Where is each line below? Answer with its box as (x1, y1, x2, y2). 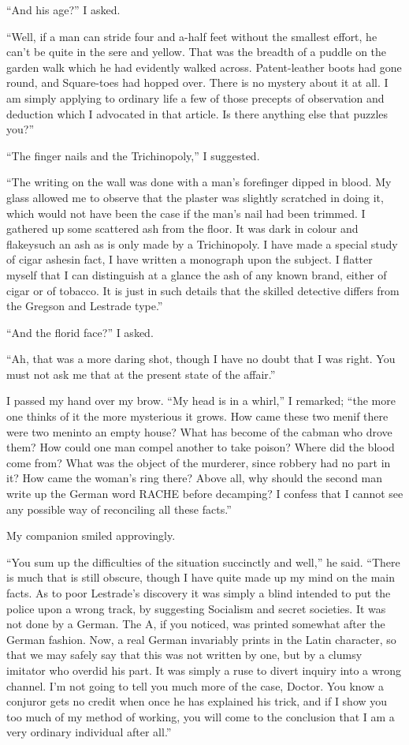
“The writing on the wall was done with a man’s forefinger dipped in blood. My (6, 174, 392, 190)
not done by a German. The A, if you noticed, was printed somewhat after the (6, 616, 385, 632)
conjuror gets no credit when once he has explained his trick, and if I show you (6, 693, 388, 709)
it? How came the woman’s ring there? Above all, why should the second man (6, 470, 383, 486)
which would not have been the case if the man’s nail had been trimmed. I (6, 204, 366, 221)
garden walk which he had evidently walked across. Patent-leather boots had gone (6, 58, 402, 75)
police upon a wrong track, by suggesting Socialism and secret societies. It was (6, 600, 386, 616)
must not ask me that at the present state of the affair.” (6, 365, 276, 382)
